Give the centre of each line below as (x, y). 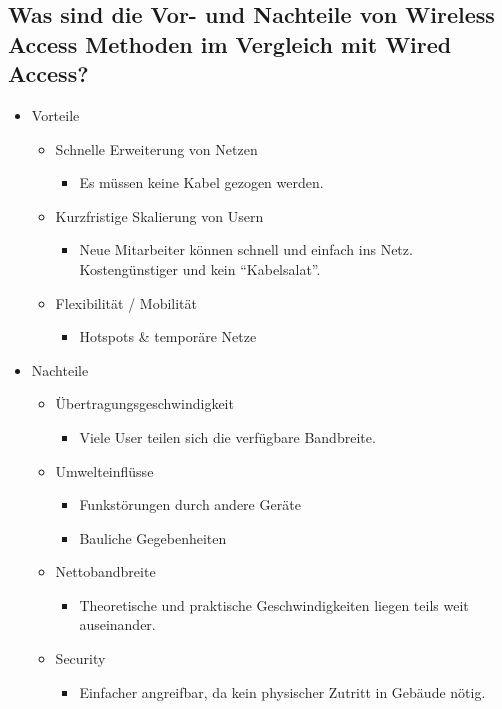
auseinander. (117, 624)
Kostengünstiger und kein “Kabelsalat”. (200, 268)
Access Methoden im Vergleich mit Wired (230, 43)
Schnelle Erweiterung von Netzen (156, 148)
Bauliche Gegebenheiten (153, 537)
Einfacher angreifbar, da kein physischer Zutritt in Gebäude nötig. (282, 691)
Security (80, 658)
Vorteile (55, 114)
